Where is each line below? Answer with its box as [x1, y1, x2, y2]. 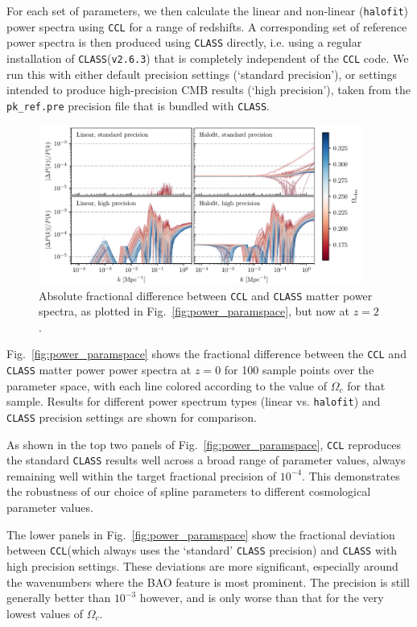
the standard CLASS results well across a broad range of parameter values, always [6, 452, 406, 468]
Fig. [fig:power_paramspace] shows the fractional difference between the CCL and [6, 345, 407, 362]
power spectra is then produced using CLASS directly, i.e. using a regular [6, 34, 362, 51]
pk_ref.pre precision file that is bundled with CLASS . [6, 97, 270, 113]
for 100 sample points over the [224, 361, 374, 378]
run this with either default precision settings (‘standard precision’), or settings [6, 65, 398, 82]
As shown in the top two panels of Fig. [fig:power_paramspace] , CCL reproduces [6, 435, 402, 452]
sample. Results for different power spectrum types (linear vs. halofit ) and [6, 393, 381, 410]
